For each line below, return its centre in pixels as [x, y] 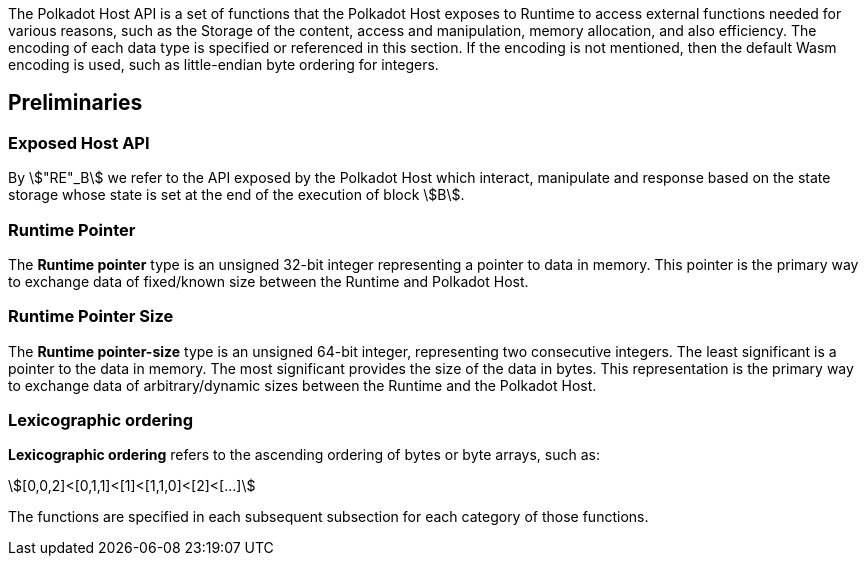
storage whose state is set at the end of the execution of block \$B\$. [236, 195]
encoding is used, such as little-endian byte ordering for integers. [223, 64]
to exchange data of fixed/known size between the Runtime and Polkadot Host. [268, 281]
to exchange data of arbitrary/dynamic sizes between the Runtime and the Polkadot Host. [302, 385]
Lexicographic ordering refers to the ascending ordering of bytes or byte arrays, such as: [304, 455]
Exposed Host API [79, 142]
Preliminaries [75, 103]
